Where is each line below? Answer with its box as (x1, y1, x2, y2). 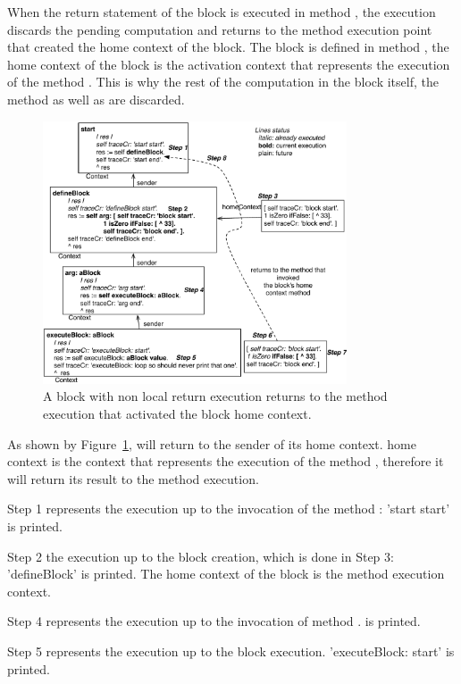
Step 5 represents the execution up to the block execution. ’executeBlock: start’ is (7, 642, 455, 660)
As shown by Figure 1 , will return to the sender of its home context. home (7, 434, 416, 453)
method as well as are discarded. (7, 89, 185, 108)
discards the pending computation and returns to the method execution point (7, 20, 432, 38)
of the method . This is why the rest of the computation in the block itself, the (7, 72, 439, 91)
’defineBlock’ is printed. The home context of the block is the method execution (7, 564, 445, 583)
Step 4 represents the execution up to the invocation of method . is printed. (7, 612, 421, 630)
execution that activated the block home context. (43, 405, 312, 423)
